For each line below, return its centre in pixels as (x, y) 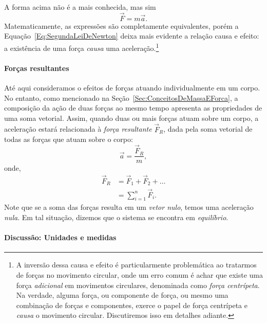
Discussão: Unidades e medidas (60, 237)
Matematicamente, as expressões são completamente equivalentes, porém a (121, 25)
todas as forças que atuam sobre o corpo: (69, 139)
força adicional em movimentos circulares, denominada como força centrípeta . (138, 285)
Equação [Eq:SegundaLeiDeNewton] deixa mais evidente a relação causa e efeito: (132, 36)
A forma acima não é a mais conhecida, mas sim (80, 7)
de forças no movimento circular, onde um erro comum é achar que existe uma (140, 275)
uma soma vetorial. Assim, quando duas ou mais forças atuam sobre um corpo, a (131, 118)
